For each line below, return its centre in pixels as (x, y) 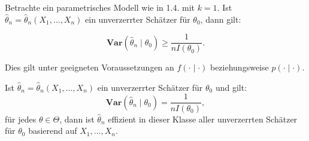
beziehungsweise (239, 67)
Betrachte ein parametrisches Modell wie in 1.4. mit (100, 7)
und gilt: (231, 87)
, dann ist (77, 119)
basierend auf (53, 131)
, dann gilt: (221, 19)
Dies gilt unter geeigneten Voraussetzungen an (90, 67)
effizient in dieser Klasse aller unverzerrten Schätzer (203, 119)
